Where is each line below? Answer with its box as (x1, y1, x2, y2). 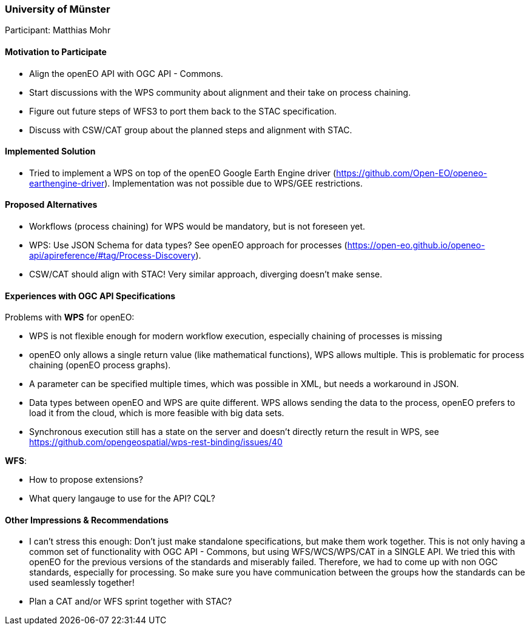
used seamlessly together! (29, 577, 135, 588)
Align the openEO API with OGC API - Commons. (29, 68, 223, 79)
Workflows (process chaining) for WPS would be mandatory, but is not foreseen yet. (29, 221, 366, 232)
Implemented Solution (5, 146, 96, 157)
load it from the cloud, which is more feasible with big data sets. (29, 408, 284, 419)
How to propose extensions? (29, 474, 143, 485)
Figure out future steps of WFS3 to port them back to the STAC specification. (29, 105, 337, 116)
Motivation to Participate (5, 46, 107, 57)
